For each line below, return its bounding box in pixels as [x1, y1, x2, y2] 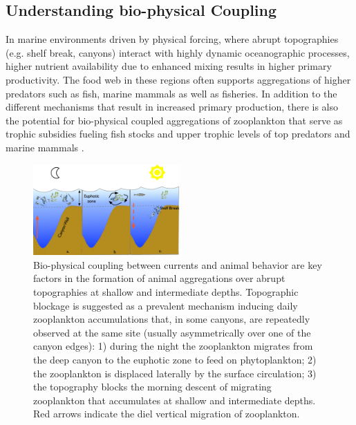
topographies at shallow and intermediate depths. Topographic [33, 285, 299, 299]
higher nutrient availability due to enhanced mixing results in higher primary [6, 59, 332, 73]
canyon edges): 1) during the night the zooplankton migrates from [33, 339, 313, 353]
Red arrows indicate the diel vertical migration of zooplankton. [33, 406, 300, 421]
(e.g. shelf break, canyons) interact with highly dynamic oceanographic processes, [6, 45, 350, 59]
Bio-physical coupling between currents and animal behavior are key [33, 257, 322, 272]
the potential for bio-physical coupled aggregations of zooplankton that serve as [6, 113, 343, 127]
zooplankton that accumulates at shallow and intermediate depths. [33, 393, 316, 407]
